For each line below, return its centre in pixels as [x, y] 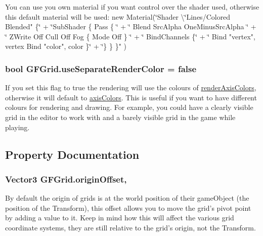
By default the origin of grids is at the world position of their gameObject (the [127, 198]
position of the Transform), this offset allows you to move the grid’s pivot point [128, 208]
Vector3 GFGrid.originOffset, [66, 179]
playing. [17, 127]
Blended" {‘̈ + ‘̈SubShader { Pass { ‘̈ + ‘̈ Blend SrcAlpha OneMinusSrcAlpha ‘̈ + [131, 26]
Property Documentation [72, 154]
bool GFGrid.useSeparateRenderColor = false [101, 68]
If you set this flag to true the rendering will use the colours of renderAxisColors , [131, 87]
